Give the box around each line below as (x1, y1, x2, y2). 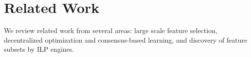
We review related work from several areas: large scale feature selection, (4, 25, 217, 35)
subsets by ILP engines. (4, 44, 74, 54)
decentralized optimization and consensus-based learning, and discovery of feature (4, 34, 248, 45)
